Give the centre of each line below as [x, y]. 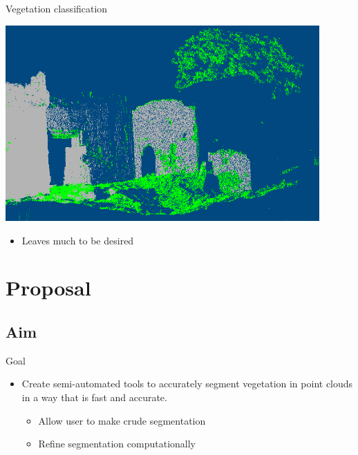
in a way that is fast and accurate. [94, 397]
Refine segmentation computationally [117, 444]
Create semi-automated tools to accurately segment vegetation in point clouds [187, 384]
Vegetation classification [57, 8]
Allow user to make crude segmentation [122, 420]
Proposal [48, 288]
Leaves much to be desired [78, 240]
